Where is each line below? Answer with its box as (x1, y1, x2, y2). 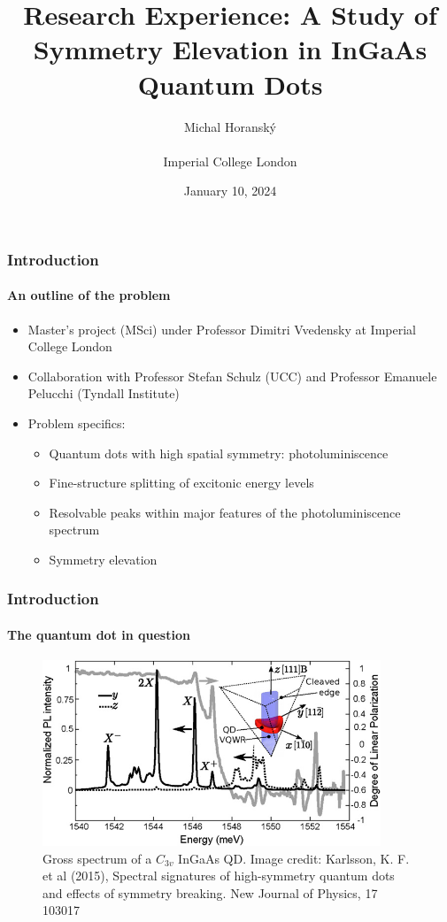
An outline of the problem (7, 286, 171, 304)
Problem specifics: (27, 413, 126, 432)
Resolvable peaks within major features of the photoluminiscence (49, 503, 401, 521)
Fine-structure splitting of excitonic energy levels (49, 473, 314, 492)
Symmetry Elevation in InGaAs (33, 31, 428, 67)
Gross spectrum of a (42, 849, 152, 867)
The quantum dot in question (7, 625, 190, 643)
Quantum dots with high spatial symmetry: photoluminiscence (49, 443, 389, 462)
